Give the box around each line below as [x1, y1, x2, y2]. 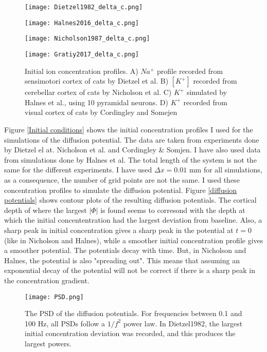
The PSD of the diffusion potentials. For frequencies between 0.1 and [25, 308, 242, 319]
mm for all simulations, [189, 164, 262, 175]
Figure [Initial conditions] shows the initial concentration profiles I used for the [4, 124, 253, 134]
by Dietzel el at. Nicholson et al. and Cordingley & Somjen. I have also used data [4, 144, 261, 155]
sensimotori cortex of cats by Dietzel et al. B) [25, 75, 169, 86]
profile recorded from [157, 65, 223, 76]
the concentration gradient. [4, 275, 90, 285]
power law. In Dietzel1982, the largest [123, 318, 243, 328]
